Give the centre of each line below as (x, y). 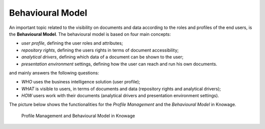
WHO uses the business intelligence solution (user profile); (81, 82)
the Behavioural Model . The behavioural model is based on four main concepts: (90, 34)
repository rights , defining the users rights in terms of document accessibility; (100, 50)
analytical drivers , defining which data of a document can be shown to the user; (102, 57)
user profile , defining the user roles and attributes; (72, 43)
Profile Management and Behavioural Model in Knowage (78, 116)
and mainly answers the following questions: (54, 73)
